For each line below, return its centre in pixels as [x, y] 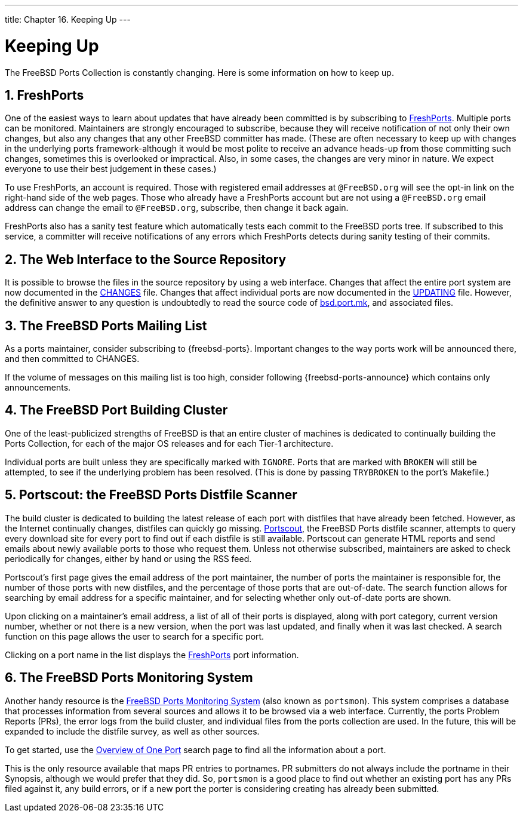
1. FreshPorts [44, 95]
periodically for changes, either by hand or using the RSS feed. [128, 558]
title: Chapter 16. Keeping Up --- [68, 19]
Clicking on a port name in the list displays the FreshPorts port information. [152, 655]
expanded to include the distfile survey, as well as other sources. [132, 731]
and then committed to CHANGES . [72, 359]
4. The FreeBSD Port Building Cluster [116, 410]
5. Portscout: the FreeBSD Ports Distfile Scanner [151, 495]
